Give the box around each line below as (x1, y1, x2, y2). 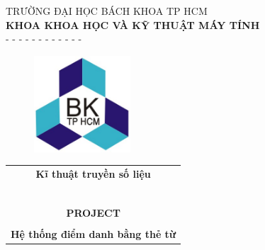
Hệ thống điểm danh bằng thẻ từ (11, 227, 176, 242)
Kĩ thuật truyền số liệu (35, 166, 151, 181)
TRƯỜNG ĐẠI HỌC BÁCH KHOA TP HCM (6, 4, 208, 18)
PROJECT (66, 205, 120, 220)
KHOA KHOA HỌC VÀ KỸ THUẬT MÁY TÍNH (6, 17, 260, 32)
